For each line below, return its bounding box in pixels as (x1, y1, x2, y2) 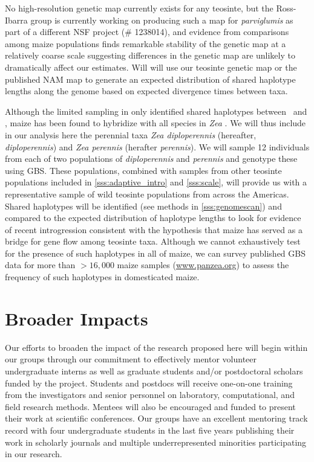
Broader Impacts (5, 306, 148, 330)
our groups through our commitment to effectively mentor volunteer (5, 353, 257, 365)
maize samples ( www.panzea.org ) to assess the (117, 258, 289, 271)
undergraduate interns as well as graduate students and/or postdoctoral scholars (5, 364, 303, 377)
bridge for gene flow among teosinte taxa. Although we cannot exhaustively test (5, 235, 301, 248)
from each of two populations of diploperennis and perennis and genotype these (5, 152, 298, 165)
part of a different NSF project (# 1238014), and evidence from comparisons (5, 25, 289, 38)
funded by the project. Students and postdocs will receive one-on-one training (5, 376, 293, 389)
